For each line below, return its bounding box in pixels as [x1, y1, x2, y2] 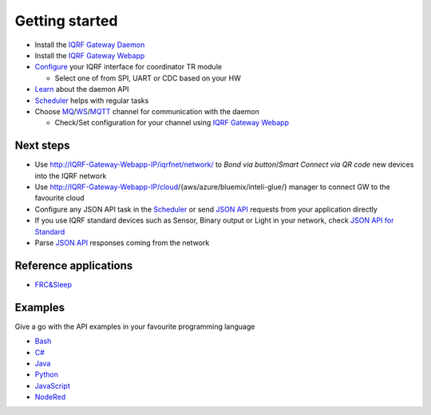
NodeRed [34, 392, 66, 402]
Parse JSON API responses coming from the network [34, 238, 210, 247]
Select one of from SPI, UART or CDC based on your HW [54, 73, 241, 83]
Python [34, 370, 59, 379]
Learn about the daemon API [34, 85, 129, 94]
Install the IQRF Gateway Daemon [34, 40, 145, 49]
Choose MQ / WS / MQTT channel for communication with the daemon [34, 106, 259, 116]
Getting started [14, 12, 118, 30]
